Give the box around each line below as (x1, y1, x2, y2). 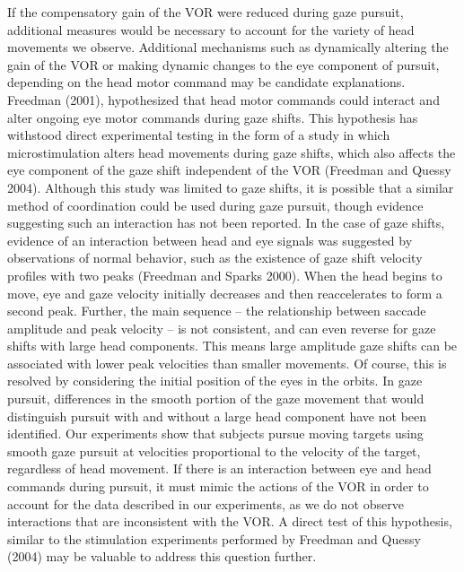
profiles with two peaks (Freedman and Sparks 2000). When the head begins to (7, 265, 442, 284)
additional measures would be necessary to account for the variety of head (7, 20, 415, 39)
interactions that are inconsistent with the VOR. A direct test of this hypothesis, (7, 512, 452, 531)
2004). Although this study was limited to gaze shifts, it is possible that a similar (7, 178, 454, 196)
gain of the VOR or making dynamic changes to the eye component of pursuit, (7, 55, 440, 74)
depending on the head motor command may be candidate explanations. (7, 73, 406, 91)
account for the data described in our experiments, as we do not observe (7, 494, 404, 513)
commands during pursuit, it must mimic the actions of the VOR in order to (7, 477, 429, 496)
